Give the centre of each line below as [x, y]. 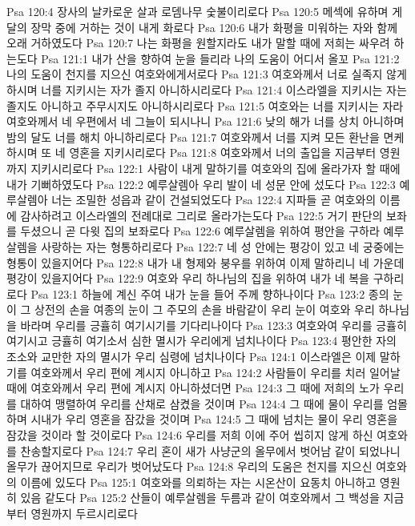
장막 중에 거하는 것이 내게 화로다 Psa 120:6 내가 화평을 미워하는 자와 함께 [214, 27]
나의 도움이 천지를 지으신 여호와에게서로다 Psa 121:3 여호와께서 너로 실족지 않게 [207, 74]
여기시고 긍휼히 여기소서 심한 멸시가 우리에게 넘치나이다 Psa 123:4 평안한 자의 [201, 341]
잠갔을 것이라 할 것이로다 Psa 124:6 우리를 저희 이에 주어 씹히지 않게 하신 [190, 435]
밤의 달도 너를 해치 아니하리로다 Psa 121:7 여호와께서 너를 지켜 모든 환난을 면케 [205, 137]
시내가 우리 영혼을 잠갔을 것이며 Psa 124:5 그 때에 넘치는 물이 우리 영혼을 [214, 419]
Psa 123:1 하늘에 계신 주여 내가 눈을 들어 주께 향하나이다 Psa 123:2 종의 [210, 293]
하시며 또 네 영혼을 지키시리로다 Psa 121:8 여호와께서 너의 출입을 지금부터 [191, 153]
